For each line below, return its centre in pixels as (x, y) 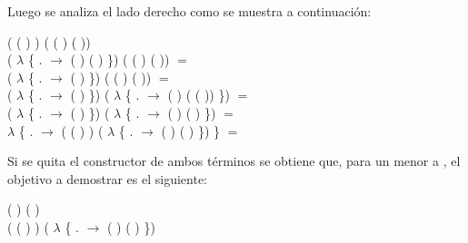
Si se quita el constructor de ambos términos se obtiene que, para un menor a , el (234, 161)
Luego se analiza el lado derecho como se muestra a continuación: (189, 11)
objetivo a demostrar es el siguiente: (108, 178)
